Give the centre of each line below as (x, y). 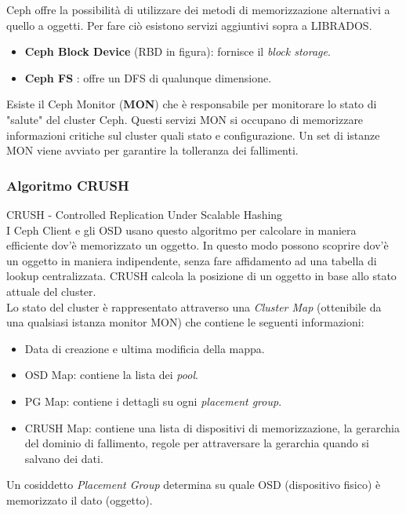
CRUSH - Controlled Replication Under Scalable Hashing (145, 214)
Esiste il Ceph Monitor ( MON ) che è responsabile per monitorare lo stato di (192, 104)
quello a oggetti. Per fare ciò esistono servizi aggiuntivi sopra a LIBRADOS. (189, 25)
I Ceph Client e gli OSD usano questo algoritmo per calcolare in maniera (181, 230)
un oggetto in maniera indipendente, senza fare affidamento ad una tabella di (192, 260)
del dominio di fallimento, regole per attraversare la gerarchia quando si (197, 443)
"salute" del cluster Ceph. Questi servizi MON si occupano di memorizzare (185, 119)
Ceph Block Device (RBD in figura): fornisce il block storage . (178, 51)
